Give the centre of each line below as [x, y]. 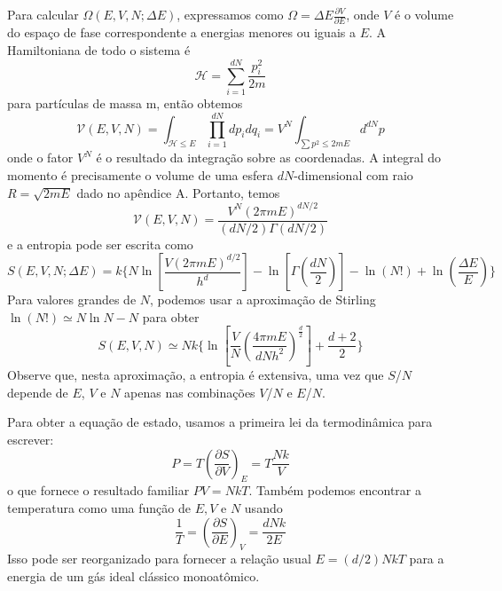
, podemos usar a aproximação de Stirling [263, 299]
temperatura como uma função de [99, 507]
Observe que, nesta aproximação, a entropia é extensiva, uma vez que [196, 375]
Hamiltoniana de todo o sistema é [99, 49]
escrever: [31, 439]
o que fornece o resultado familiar [98, 490]
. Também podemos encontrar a [335, 490]
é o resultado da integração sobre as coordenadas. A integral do [269, 158]
